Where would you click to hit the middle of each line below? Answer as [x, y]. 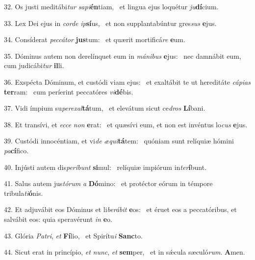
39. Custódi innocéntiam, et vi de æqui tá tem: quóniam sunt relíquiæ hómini [119, 141]
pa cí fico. [16, 150]
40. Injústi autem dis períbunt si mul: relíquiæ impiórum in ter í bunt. [105, 167]
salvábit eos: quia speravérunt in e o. [58, 219]
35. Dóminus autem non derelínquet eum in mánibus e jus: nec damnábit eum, [123, 56]
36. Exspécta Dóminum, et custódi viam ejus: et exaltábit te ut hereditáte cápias [127, 82]
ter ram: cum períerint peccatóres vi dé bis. [69, 91]
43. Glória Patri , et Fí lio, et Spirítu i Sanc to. [73, 235]
